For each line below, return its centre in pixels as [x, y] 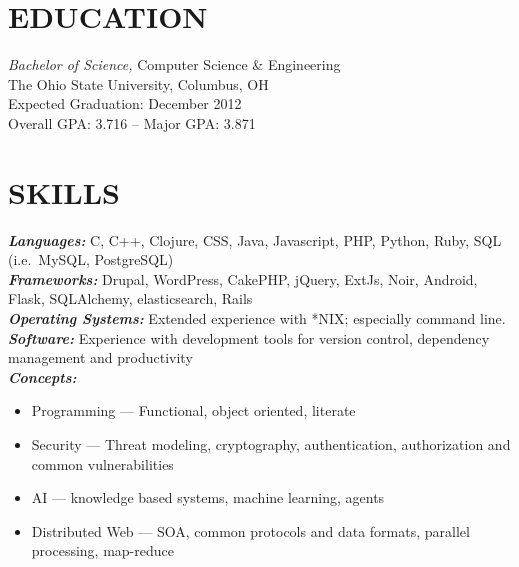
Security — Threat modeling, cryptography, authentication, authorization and [271, 443]
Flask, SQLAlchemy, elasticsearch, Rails [130, 298]
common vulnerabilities [102, 463]
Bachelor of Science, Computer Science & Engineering [174, 64]
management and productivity [100, 357]
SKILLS [64, 191]
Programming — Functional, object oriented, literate [193, 410]
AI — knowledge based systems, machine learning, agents [208, 497]
